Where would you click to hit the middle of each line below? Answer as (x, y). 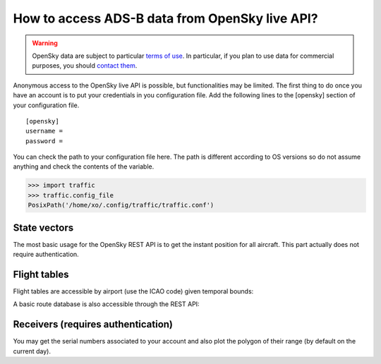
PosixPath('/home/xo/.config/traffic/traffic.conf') (121, 205)
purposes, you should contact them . (85, 66)
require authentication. (46, 255)
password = (44, 141)
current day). (32, 351)
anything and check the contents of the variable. (84, 166)
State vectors (43, 227)
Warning (45, 43)
